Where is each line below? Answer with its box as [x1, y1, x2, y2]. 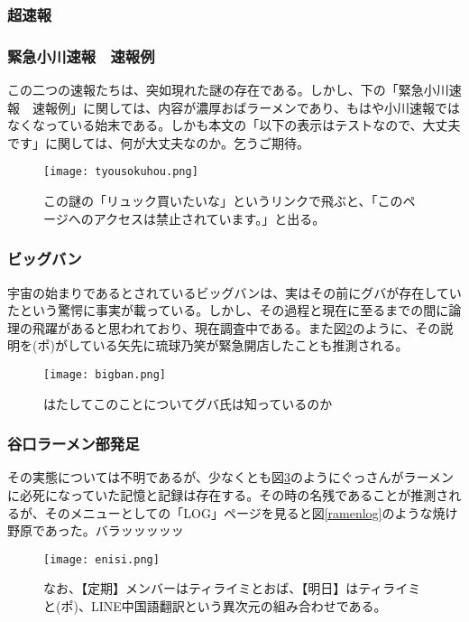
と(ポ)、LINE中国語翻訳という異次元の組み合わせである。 [43, 596, 387, 615]
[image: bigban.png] [43, 367, 167, 381]
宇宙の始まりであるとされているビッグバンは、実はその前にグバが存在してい [7, 283, 462, 302]
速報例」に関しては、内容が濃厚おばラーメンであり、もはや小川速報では [32, 97, 461, 116]
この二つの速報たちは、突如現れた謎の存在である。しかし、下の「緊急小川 [7, 80, 449, 99]
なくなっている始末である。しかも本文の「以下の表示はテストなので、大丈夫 [7, 116, 461, 135]
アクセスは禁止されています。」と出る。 [93, 209, 326, 227]
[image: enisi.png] [43, 552, 160, 566]
